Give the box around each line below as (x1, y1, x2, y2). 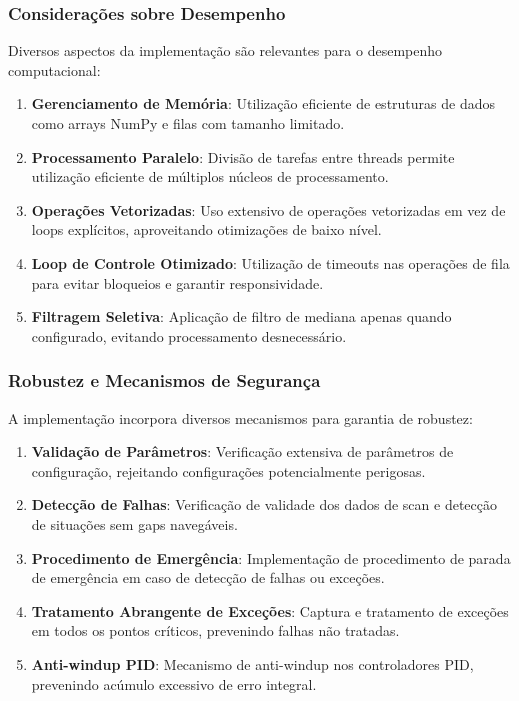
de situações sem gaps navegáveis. (31, 513, 238, 534)
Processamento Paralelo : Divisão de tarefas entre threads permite (31, 146, 455, 167)
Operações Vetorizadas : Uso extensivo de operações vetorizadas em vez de (31, 199, 506, 220)
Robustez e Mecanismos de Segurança (8, 368, 321, 393)
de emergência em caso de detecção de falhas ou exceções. (31, 567, 385, 588)
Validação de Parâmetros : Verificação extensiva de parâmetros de (31, 441, 454, 462)
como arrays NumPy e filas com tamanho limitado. (31, 113, 345, 133)
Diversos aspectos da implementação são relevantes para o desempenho (8, 40, 442, 61)
